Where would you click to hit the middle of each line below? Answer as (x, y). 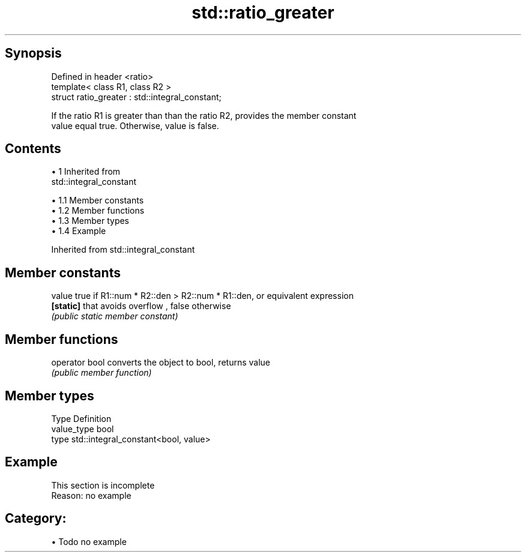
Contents (33, 149)
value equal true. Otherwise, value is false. (135, 125)
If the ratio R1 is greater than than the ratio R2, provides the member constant (204, 115)
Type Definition (81, 418)
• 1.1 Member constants (98, 200)
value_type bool (83, 429)
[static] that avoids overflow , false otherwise (141, 306)
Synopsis (33, 53)
